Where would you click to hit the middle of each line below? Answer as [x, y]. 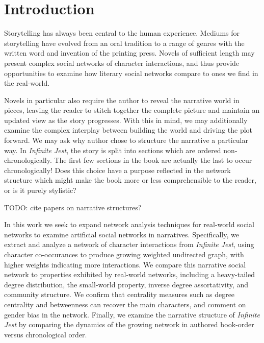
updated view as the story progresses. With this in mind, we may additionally [126, 120]
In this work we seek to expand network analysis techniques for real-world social [129, 224]
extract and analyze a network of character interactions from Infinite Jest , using [129, 244]
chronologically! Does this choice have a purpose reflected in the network [117, 170]
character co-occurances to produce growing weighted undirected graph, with [124, 254]
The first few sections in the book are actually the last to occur [153, 160]
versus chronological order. [46, 334]
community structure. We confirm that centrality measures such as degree [120, 294]
